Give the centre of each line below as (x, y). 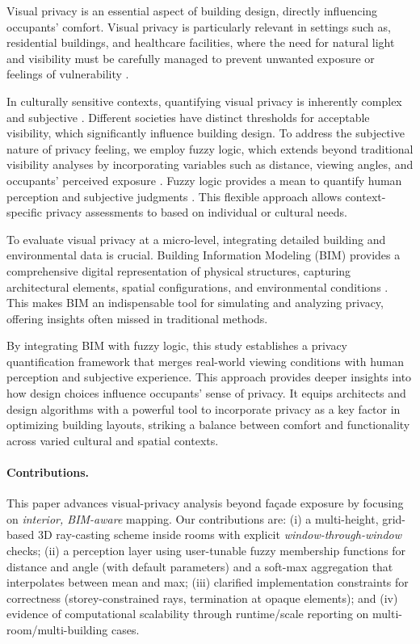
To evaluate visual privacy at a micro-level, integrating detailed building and (196, 239)
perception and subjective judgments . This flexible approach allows (174, 196)
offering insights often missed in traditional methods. (137, 318)
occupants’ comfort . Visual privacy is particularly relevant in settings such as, (199, 26)
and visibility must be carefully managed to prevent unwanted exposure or (191, 58)
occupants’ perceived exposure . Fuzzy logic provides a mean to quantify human (204, 180)
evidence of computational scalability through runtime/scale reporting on (188, 614)
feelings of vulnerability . (68, 74)
